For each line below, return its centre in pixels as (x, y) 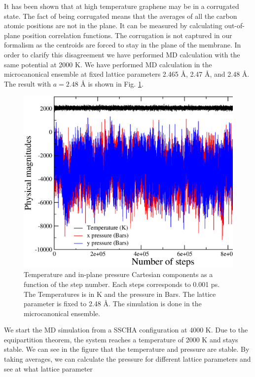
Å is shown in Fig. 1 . (112, 83)
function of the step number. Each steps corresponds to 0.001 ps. (122, 284)
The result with (28, 83)
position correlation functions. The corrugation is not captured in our (127, 35)
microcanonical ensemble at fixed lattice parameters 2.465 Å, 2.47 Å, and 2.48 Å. (127, 74)
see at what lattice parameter (48, 368)
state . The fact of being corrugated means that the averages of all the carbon (121, 16)
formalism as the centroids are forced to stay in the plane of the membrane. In (123, 45)
